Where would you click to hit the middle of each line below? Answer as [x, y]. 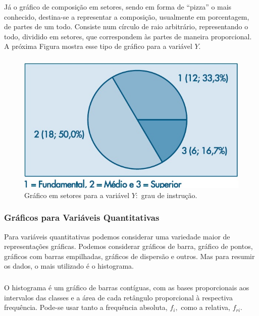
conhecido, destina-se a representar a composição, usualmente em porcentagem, [127, 16]
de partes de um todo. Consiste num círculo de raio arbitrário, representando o [126, 26]
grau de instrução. [169, 195]
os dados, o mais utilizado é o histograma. [69, 266]
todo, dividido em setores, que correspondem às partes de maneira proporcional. [128, 36]
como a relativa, [205, 307]
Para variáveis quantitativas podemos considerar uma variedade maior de [117, 236]
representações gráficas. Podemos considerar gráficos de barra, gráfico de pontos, [128, 246]
